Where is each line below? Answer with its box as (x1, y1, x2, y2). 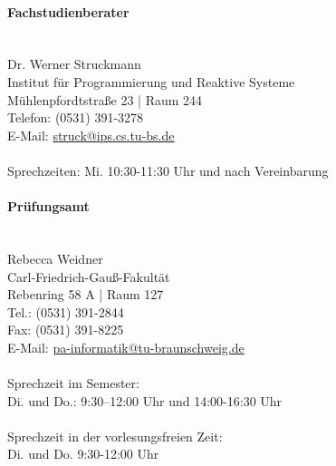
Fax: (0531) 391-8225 (7, 320, 124, 339)
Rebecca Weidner (7, 248, 103, 267)
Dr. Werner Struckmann (7, 54, 141, 73)
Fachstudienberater (7, 2, 130, 21)
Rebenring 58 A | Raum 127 (7, 285, 164, 304)
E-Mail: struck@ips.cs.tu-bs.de (7, 125, 175, 144)
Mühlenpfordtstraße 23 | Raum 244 (7, 90, 203, 109)
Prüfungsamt (7, 197, 90, 216)
